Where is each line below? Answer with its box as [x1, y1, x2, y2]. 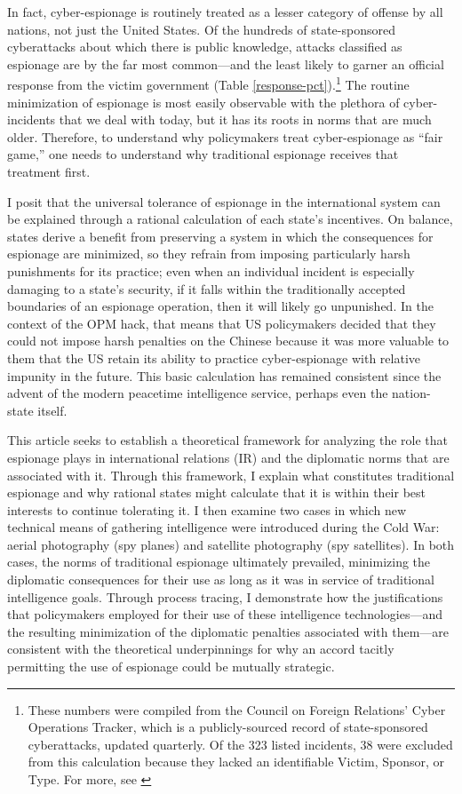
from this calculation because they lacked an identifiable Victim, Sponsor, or [28, 752, 444, 771]
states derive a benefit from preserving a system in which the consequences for [7, 226, 434, 245]
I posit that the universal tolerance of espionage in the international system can [7, 192, 441, 210]
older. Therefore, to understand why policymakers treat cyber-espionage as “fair [7, 127, 443, 146]
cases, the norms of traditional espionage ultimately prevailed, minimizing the [7, 552, 431, 571]
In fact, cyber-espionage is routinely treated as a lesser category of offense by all [7, 3, 443, 20]
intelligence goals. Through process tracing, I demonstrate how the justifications [7, 587, 443, 606]
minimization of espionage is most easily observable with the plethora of [7, 92, 400, 111]
